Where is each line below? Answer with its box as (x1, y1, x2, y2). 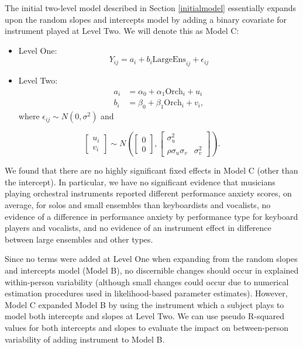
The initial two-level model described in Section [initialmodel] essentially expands (5, 2, 297, 13)
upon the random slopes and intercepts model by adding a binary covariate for (5, 13, 287, 25)
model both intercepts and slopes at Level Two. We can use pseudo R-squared (5, 310, 285, 322)
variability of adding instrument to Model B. (5, 333, 165, 345)
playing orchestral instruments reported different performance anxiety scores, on (5, 187, 292, 199)
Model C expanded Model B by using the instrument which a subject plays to (5, 298, 284, 310)
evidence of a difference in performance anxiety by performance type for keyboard (5, 210, 298, 222)
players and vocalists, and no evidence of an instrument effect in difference (5, 222, 271, 234)
